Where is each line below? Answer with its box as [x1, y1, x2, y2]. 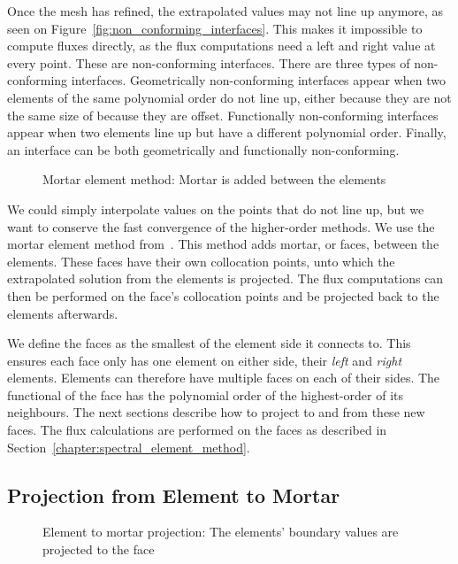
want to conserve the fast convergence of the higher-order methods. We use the [7, 217, 435, 236]
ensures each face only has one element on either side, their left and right [7, 351, 402, 369]
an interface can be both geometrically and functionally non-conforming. [7, 140, 400, 158]
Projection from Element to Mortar [7, 481, 340, 508]
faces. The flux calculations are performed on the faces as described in [7, 421, 387, 439]
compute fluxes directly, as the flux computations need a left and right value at [7, 36, 436, 55]
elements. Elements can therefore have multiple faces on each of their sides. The [7, 368, 440, 387]
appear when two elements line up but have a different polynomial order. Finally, [7, 123, 447, 142]
